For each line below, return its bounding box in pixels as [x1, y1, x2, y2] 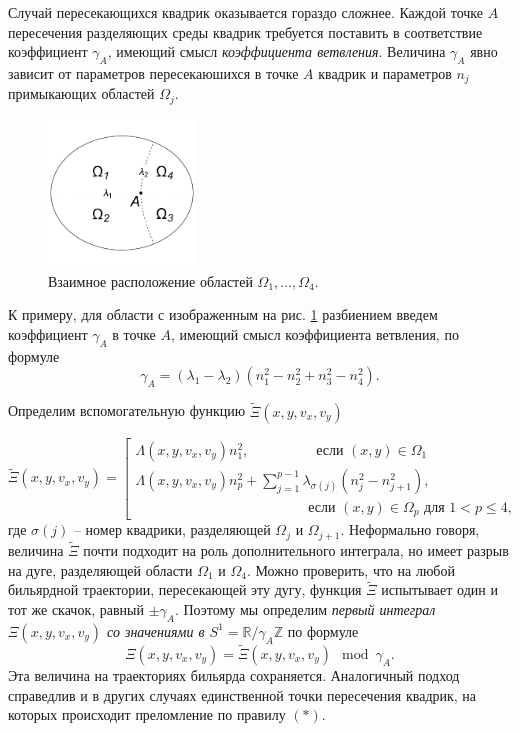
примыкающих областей [8, 83, 155, 104]
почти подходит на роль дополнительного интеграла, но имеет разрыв [83, 539, 509, 560]
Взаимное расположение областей [48, 270, 253, 291]
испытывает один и [381, 579, 498, 600]
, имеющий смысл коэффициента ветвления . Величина [107, 41, 446, 62]
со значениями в [107, 620, 205, 641]
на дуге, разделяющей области [8, 559, 193, 580]
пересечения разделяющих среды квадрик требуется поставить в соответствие [8, 21, 483, 42]
